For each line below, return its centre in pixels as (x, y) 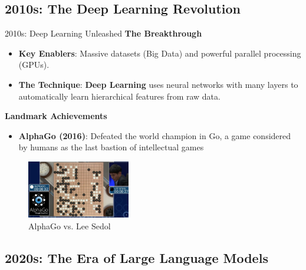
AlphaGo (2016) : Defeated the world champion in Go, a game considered (155, 135)
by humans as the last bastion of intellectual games (111, 147)
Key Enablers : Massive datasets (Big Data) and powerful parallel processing (160, 53)
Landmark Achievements (56, 116)
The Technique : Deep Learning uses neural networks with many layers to (158, 84)
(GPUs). (34, 65)
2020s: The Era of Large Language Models (136, 257)
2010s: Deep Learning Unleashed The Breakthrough (103, 33)
